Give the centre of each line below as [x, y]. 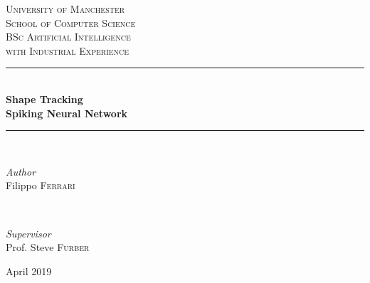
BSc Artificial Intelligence [68, 37]
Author [21, 171]
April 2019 [29, 271]
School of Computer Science [71, 22]
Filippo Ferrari [41, 185]
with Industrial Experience [68, 50]
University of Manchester [65, 9]
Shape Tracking [44, 98]
